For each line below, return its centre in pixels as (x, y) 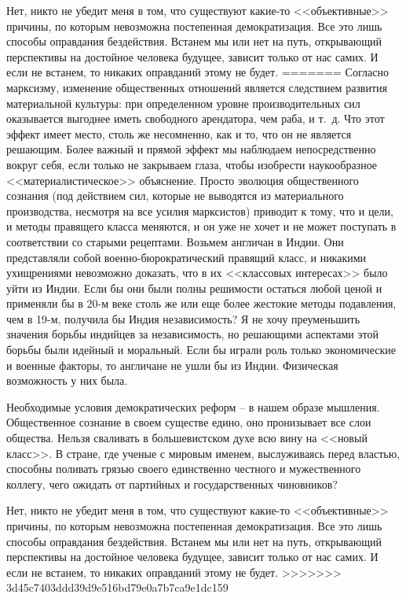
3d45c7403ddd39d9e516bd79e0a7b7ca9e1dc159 (117, 587)
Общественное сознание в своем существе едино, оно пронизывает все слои (189, 422)
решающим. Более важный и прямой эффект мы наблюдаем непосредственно (191, 149)
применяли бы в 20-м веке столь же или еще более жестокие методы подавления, (201, 303)
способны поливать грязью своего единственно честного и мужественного (184, 469)
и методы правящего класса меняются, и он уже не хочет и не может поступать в (201, 226)
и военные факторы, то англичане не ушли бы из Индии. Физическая (172, 365)
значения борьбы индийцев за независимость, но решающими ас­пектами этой (192, 334)
